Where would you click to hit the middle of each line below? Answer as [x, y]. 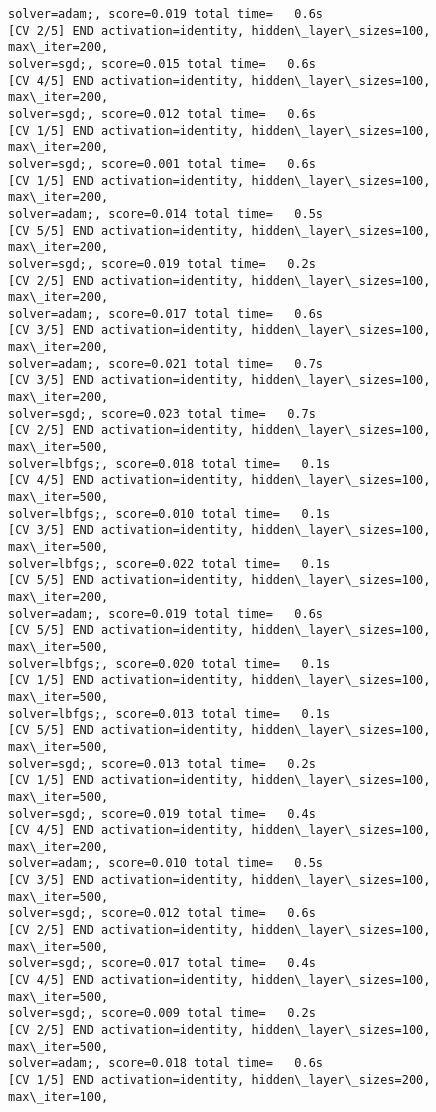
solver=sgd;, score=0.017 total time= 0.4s [162, 963]
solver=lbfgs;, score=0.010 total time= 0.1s [169, 513]
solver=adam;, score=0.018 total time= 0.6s [165, 1063]
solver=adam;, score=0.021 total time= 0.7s [165, 363]
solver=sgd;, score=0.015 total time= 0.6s [162, 63]
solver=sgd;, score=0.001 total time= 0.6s [162, 163]
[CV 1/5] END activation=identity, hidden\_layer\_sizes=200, [219, 1080]
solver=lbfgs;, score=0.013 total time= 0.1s [169, 713]
